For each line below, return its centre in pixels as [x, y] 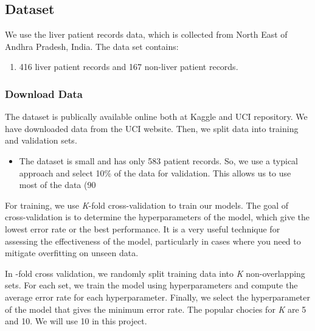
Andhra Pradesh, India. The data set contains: [92, 46]
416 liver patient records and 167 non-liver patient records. [129, 67]
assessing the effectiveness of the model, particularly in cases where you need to [153, 241]
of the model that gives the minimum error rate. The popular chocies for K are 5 [156, 309]
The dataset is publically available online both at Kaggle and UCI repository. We [156, 117]
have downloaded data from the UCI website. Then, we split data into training [152, 128]
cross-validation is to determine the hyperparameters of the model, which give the [157, 217]
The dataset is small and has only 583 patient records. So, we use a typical [159, 160]
